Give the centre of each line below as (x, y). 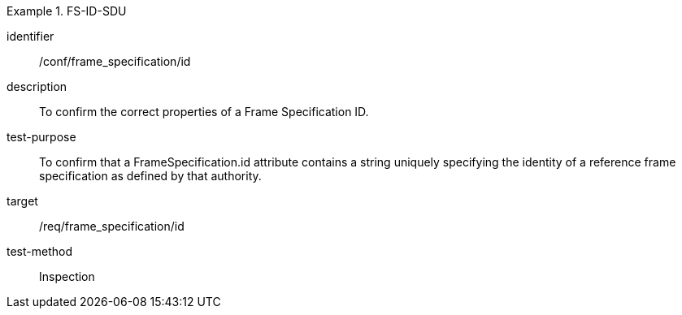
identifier (30, 36)
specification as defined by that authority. (150, 176)
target (22, 201)
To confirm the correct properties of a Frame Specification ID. (204, 112)
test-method (39, 251)
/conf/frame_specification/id (115, 61)
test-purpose (41, 137)
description (37, 86)
